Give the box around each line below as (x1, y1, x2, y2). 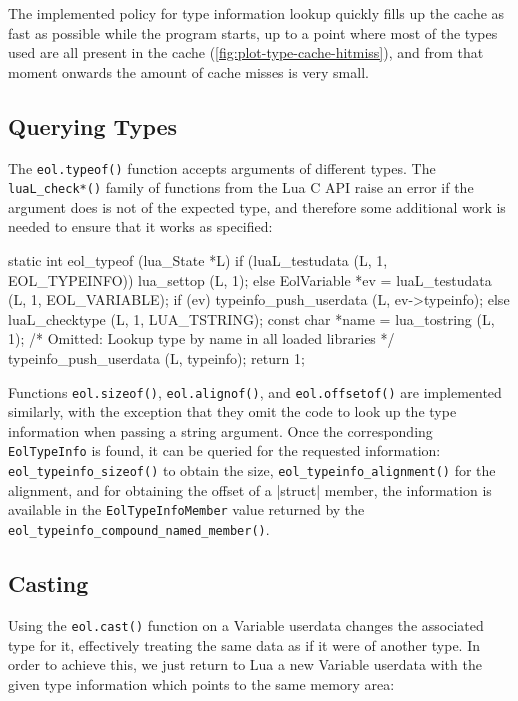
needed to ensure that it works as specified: (8, 216, 273, 237)
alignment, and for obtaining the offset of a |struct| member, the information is (8, 479, 492, 500)
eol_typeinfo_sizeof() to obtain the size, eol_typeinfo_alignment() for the (8, 460, 496, 481)
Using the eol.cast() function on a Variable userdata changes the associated (8, 614, 484, 635)
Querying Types (8, 110, 178, 141)
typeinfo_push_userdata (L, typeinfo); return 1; (8, 348, 305, 369)
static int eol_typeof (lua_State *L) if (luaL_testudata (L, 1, (8, 250, 388, 271)
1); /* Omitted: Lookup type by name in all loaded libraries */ (8, 328, 395, 349)
